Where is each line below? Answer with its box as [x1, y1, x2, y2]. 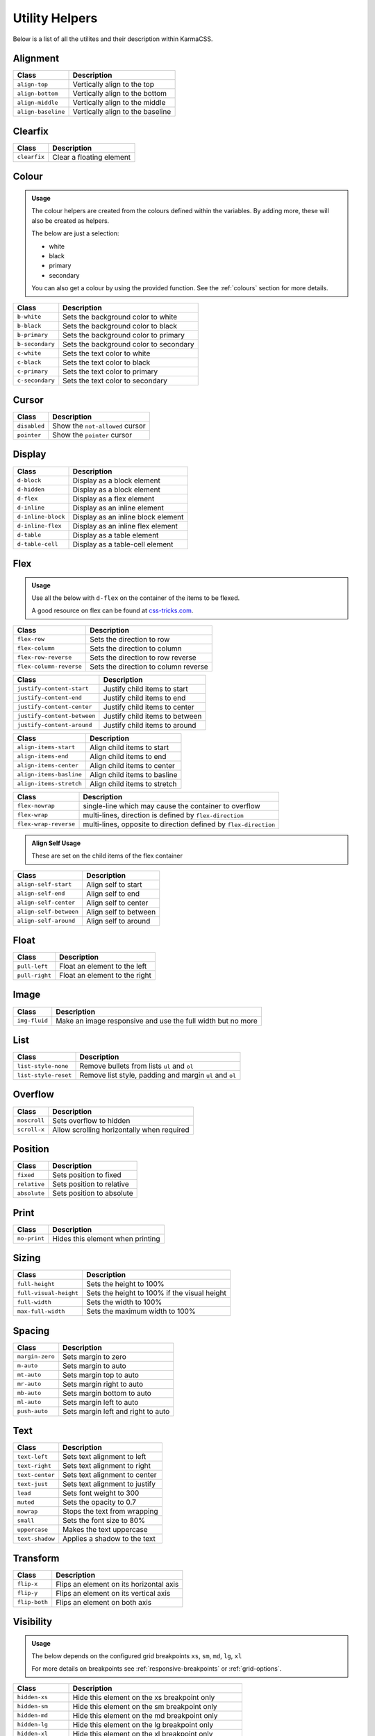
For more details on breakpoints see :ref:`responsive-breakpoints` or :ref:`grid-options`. [31, 1664, 282, 1673]
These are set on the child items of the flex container [31, 851, 183, 860]
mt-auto [17, 1371, 42, 1378]
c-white [17, 349, 42, 357]
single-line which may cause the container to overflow [83, 801, 260, 810]
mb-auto [17, 1389, 42, 1397]
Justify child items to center [103, 702, 194, 712]
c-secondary [17, 377, 55, 384]
